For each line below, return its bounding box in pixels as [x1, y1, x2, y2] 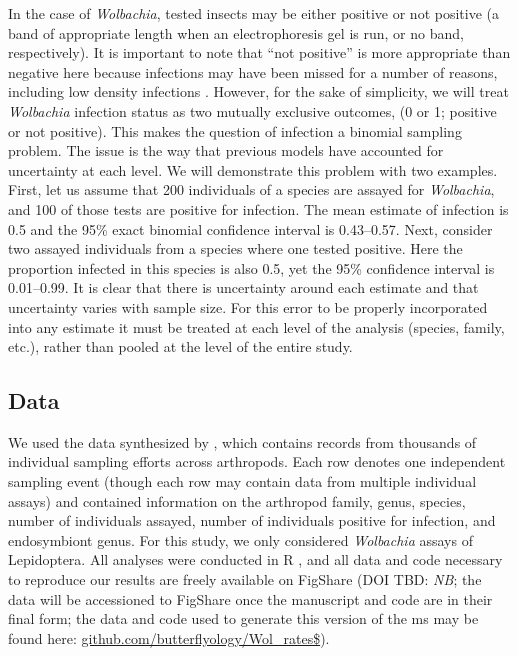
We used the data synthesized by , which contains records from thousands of [8, 431, 477, 452]
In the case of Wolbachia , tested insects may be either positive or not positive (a [8, 3, 500, 23]
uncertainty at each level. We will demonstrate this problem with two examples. [8, 159, 498, 180]
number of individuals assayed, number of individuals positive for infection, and [8, 510, 496, 531]
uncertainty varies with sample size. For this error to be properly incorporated [8, 296, 488, 317]
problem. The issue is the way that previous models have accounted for [8, 140, 444, 161]
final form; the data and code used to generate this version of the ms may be [8, 608, 479, 629]
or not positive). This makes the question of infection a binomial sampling [8, 120, 462, 141]
